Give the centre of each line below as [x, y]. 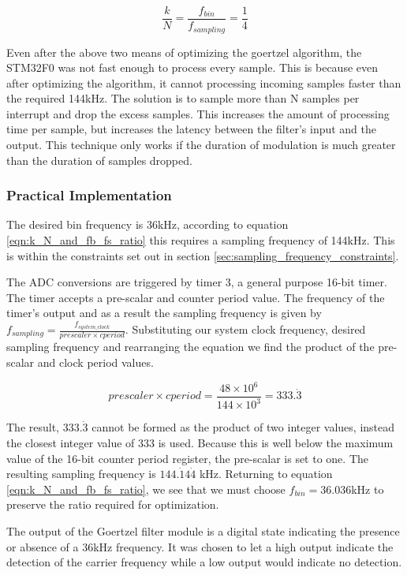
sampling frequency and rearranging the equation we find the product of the [190, 347]
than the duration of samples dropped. [99, 160]
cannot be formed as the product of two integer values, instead [243, 427]
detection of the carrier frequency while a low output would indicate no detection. [204, 562]
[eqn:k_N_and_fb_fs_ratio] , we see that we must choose [146, 489]
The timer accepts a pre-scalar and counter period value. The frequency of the [196, 297]
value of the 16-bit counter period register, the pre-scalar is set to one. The [188, 458]
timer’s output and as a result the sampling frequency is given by [164, 313]
